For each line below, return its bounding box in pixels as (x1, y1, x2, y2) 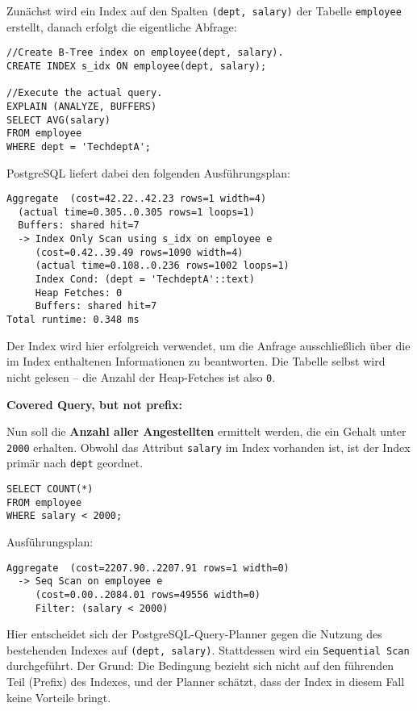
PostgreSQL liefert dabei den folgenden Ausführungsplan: (6, 164, 290, 181)
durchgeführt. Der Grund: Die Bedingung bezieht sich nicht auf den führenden (6, 657, 394, 674)
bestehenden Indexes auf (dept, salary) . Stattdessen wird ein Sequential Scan (6, 641, 410, 658)
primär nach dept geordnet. (6, 454, 144, 471)
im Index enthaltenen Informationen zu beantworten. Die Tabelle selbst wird (6, 353, 386, 370)
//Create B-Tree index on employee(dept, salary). (6, 47, 284, 59)
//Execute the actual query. (6, 87, 163, 99)
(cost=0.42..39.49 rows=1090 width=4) (35, 246, 244, 258)
